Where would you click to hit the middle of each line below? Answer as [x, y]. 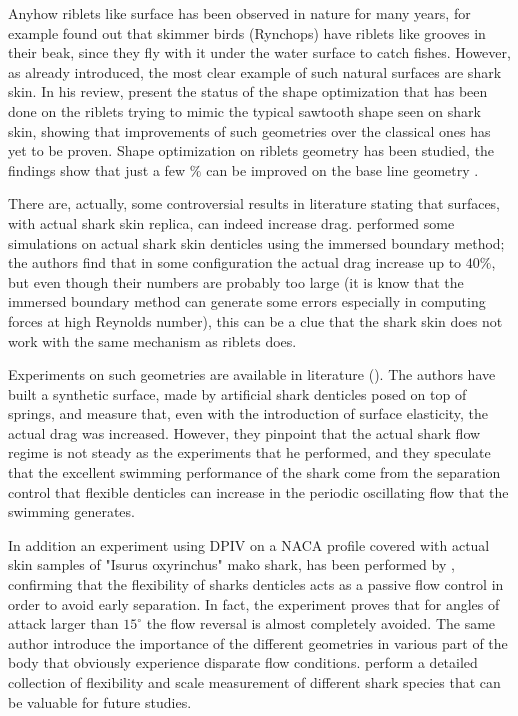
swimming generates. [71, 511]
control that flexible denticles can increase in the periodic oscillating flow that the [258, 491]
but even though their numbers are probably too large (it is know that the [236, 281]
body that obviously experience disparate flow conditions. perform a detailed [243, 662]
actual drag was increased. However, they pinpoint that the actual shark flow [244, 432]
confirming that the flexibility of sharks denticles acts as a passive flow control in [256, 584]
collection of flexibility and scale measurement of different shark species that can [254, 682]
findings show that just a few [97, 169]
